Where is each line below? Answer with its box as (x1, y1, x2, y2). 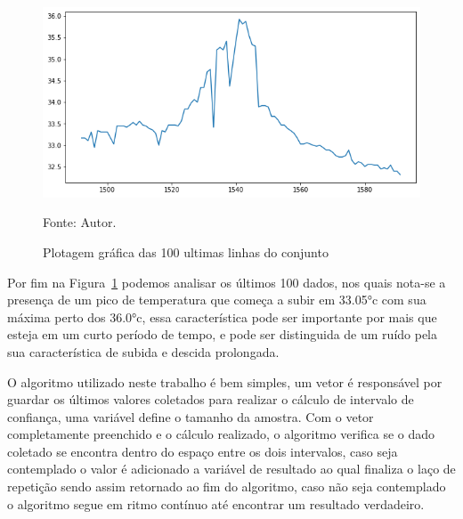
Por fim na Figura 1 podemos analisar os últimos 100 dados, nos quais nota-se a (7, 272, 446, 291)
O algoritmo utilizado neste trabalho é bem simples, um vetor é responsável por (7, 372, 443, 391)
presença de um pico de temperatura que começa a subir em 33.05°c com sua (7, 290, 426, 309)
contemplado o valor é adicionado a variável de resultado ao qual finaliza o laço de (7, 459, 456, 478)
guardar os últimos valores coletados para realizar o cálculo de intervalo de (7, 390, 414, 409)
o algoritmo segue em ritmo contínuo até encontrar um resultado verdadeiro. (7, 494, 425, 513)
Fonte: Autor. (43, 213, 117, 231)
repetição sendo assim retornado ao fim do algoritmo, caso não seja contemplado (7, 477, 446, 496)
